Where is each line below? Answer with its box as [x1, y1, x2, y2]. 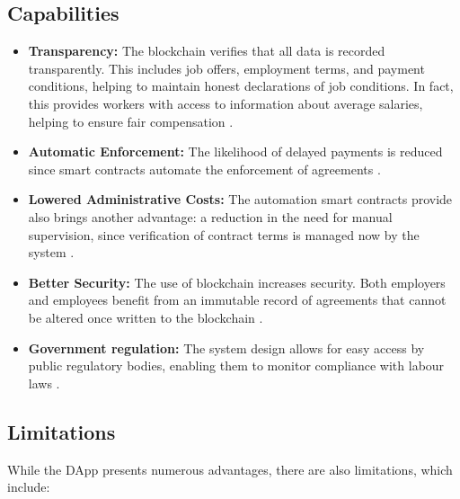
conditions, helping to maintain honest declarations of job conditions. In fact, [28, 76, 454, 95]
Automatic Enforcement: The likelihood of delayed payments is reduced [28, 142, 443, 161]
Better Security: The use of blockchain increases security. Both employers [28, 272, 446, 291]
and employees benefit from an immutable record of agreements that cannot [28, 290, 447, 309]
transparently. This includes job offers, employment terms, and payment [28, 58, 425, 77]
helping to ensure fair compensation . [28, 111, 234, 130]
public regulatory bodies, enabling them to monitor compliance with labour [28, 356, 445, 375]
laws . [28, 373, 60, 392]
